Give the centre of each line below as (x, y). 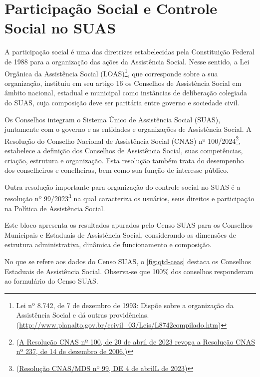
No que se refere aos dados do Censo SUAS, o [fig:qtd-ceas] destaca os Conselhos (128, 261)
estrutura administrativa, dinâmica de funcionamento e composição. (108, 244)
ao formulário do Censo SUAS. (51, 281)
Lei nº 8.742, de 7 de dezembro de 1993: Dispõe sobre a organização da (125, 305)
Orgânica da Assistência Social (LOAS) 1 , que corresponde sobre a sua (111, 72)
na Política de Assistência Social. (55, 208)
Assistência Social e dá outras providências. (83, 315)
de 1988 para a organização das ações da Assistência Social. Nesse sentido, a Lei (127, 61)
